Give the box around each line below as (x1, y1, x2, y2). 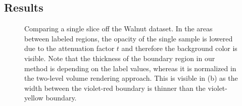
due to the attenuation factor (24, 43, 115, 54)
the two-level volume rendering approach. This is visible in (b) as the (24, 73, 238, 83)
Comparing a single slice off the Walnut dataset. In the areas (24, 23, 213, 34)
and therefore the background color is (121, 43, 237, 54)
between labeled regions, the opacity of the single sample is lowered (24, 33, 233, 43)
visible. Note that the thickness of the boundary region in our (24, 52, 215, 63)
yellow (24, 92, 43, 103)
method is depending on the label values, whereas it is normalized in (24, 63, 236, 73)
